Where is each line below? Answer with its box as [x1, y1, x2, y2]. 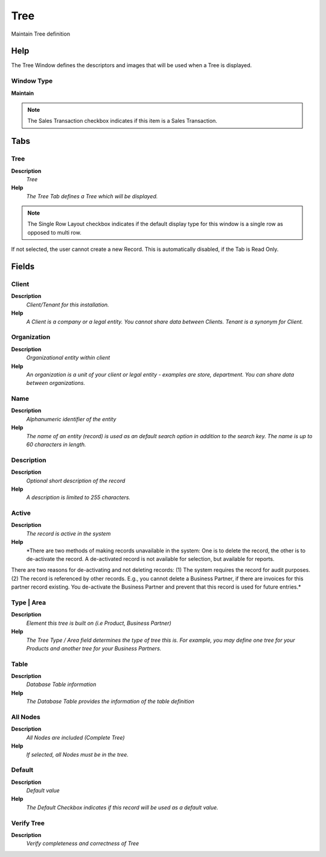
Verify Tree [11, 819, 45, 827]
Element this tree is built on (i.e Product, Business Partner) [26, 619, 171, 627]
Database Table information [26, 681, 97, 688]
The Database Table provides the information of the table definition [26, 698, 194, 705]
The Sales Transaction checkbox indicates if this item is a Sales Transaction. [27, 117, 217, 125]
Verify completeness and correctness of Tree [26, 840, 139, 847]
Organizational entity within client [26, 354, 110, 361]
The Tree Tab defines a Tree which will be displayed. [26, 192, 158, 199]
